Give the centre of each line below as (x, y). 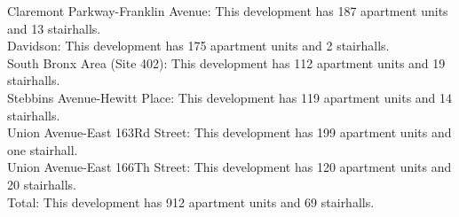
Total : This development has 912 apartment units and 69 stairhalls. (191, 201)
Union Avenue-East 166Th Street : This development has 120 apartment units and (229, 167)
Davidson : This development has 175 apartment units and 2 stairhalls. (198, 46)
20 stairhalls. (42, 184)
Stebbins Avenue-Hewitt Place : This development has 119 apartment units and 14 (230, 97)
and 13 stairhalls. (54, 28)
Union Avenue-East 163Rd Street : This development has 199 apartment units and (229, 132)
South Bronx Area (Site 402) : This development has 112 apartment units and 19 (226, 62)
